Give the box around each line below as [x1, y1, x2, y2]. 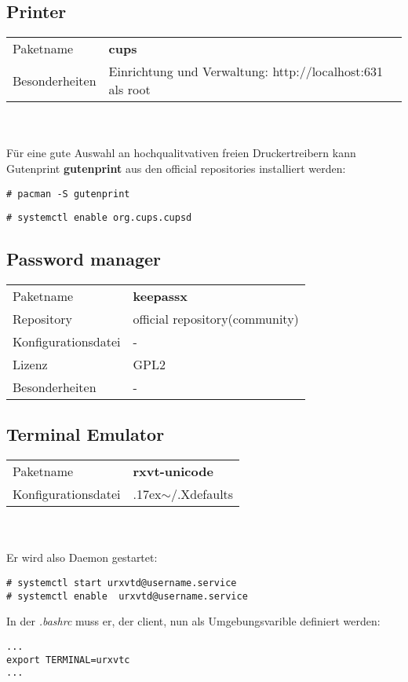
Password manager [6, 247, 162, 271]
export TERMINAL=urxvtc [6, 654, 130, 665]
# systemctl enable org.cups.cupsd [6, 212, 192, 224]
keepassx [133, 287, 188, 306]
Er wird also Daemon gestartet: [6, 549, 158, 566]
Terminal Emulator [6, 422, 165, 446]
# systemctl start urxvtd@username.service [6, 577, 237, 589]
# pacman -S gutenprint [6, 188, 130, 200]
